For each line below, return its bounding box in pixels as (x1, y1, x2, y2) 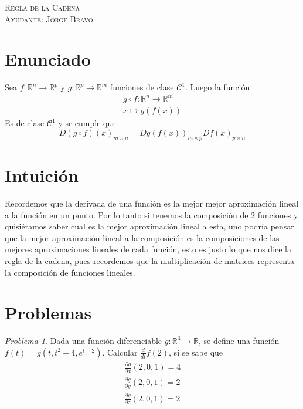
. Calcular (102, 346, 138, 358)
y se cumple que (58, 117, 116, 129)
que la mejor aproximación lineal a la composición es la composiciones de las (5, 231, 280, 244)
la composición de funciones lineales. (5, 266, 135, 278)
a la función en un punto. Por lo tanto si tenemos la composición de (5, 208, 248, 221)
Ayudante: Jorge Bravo (5, 12, 93, 25)
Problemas (5, 300, 92, 325)
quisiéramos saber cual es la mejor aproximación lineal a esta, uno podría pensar (5, 220, 294, 232)
